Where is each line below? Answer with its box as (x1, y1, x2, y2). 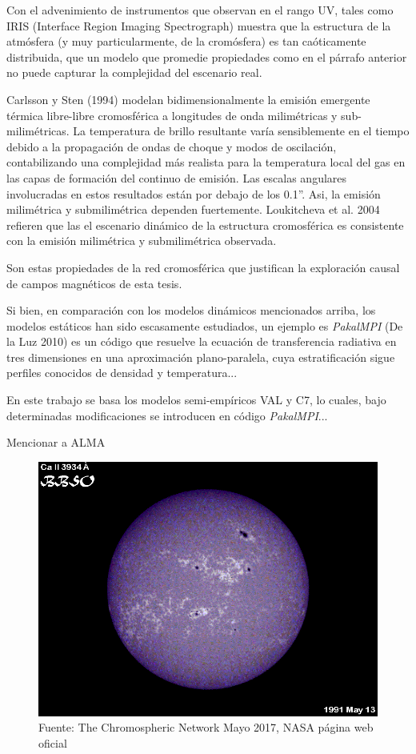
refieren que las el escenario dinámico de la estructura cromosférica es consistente (6, 216, 404, 233)
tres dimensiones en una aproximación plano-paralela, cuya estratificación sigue (6, 348, 395, 365)
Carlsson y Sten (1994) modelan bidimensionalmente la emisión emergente (6, 90, 370, 107)
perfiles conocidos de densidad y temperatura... (6, 364, 238, 381)
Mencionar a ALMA (6, 434, 106, 451)
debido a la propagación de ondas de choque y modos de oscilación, (6, 138, 337, 154)
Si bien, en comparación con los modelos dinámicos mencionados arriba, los (6, 302, 376, 319)
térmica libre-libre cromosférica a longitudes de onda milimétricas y (6, 106, 338, 123)
